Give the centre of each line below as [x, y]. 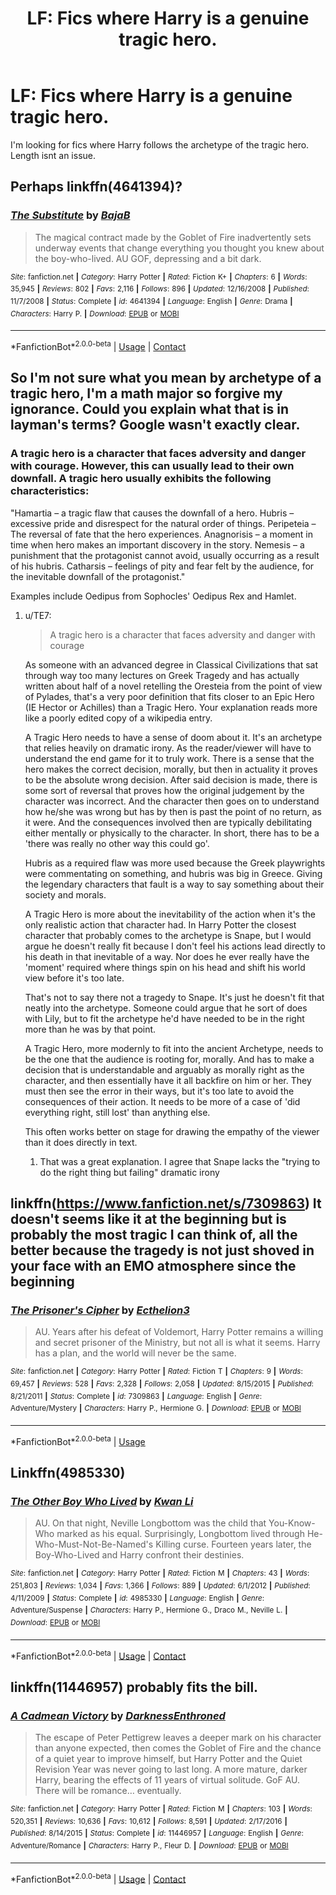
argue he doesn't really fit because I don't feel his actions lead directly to [175, 946]
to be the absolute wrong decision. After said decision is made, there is [171, 779]
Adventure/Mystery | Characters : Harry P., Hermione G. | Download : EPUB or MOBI [156, 1408]
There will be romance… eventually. [108, 1790]
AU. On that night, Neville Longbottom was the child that [150, 1523]
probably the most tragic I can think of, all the [154, 1234]
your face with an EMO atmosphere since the [153, 1265]
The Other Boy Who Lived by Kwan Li [102, 1501]
